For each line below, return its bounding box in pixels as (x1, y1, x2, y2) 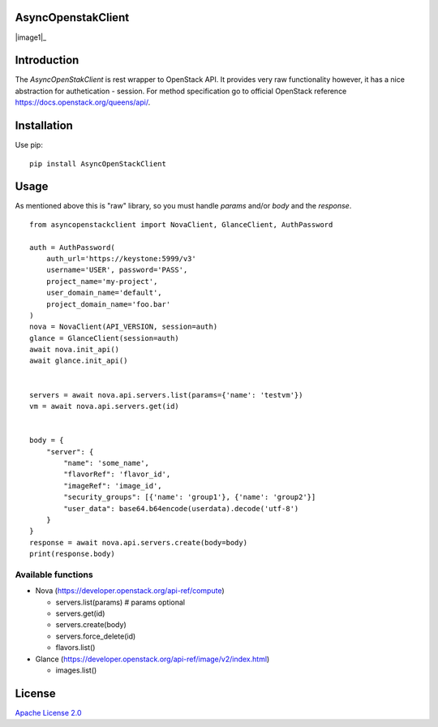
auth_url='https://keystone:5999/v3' (45, 254, 196, 263)
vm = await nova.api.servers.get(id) (29, 402, 180, 411)
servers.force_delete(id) (55, 631, 136, 641)
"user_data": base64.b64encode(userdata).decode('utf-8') (63, 504, 299, 513)
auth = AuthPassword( (29, 243, 115, 252)
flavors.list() (55, 643, 96, 652)
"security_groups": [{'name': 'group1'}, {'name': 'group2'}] (63, 493, 316, 502)
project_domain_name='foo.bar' (45, 299, 171, 308)
